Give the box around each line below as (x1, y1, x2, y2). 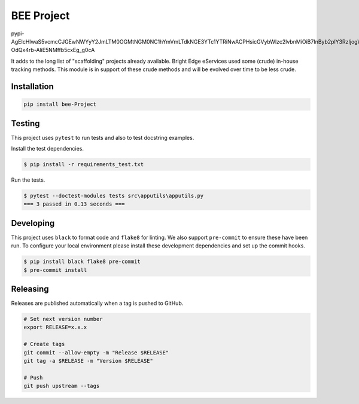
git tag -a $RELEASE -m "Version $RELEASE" (23, 357, 154, 365)
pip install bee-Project (23, 101, 97, 108)
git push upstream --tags (23, 382, 100, 390)
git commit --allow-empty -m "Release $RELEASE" (23, 349, 169, 356)
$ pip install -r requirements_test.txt (23, 161, 144, 167)
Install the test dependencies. (11, 145, 84, 152)
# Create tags (23, 341, 65, 348)
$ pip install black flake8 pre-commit (23, 258, 141, 265)
